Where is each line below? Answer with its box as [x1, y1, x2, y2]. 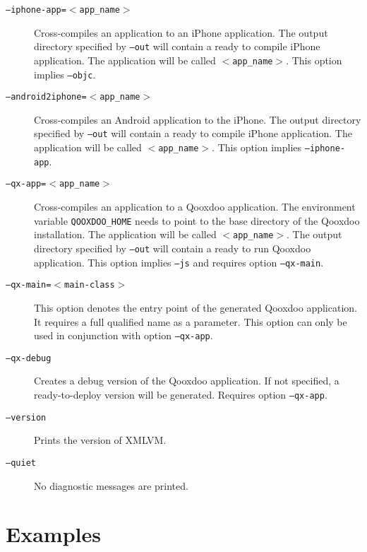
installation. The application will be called [34, 227, 217, 242]
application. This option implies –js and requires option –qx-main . [34, 254, 324, 269]
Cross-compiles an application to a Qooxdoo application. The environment [34, 199, 356, 214]
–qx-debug [6, 353, 52, 363]
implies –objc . [34, 66, 96, 81]
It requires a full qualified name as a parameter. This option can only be [34, 314, 347, 329]
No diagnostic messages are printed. [34, 478, 188, 493]
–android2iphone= [6, 92, 87, 102]
